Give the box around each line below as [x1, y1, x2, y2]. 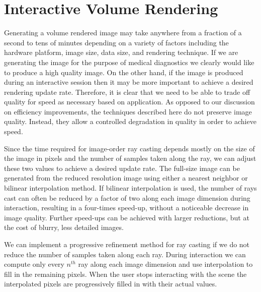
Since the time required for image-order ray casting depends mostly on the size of [4, 143, 255, 153]
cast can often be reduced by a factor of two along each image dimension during [4, 192, 250, 203]
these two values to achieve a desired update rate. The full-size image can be [4, 162, 240, 173]
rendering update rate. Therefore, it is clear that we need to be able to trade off [4, 86, 250, 97]
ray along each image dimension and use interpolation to [78, 259, 253, 269]
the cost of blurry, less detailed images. [4, 222, 124, 232]
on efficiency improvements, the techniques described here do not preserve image [4, 106, 252, 116]
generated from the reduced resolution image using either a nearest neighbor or [4, 172, 248, 183]
